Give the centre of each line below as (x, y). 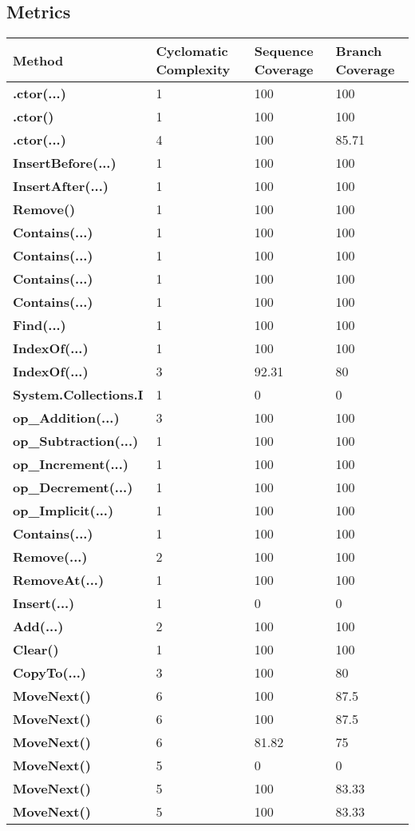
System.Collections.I (78, 395)
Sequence (284, 51)
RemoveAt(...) (59, 580)
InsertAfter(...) (61, 186)
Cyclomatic (192, 51)
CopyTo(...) (50, 673)
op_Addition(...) (66, 418)
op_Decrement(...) (73, 487)
